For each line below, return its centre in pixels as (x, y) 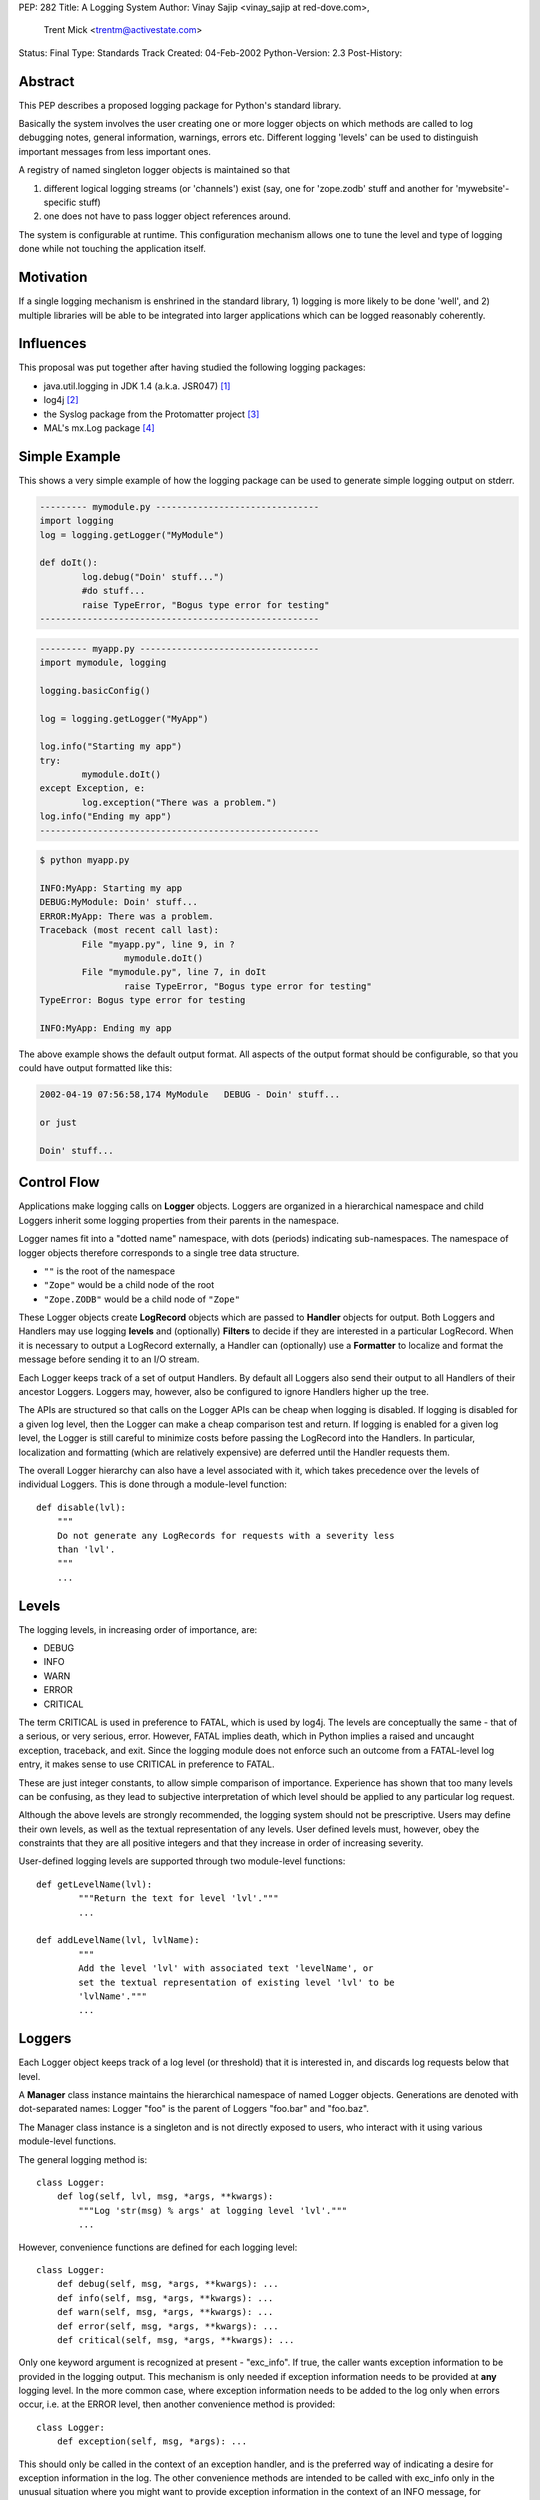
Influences (52, 343)
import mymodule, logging (103, 662)
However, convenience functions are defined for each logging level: (158, 2247)
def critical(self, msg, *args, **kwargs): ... (175, 2339)
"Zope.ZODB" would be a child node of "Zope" (141, 1299)
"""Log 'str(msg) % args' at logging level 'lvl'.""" (213, 2210)
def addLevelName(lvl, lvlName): (118, 1940)
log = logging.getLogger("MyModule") (132, 534)
